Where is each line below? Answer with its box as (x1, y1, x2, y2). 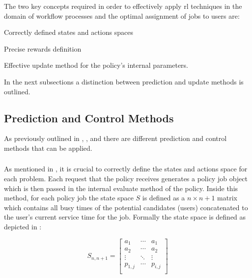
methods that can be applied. (4, 142, 92, 153)
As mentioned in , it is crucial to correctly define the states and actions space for (4, 164, 248, 174)
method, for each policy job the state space (4, 193, 134, 203)
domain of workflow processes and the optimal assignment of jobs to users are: (4, 10, 240, 21)
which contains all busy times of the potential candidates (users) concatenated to (4, 202, 248, 212)
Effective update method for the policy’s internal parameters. (4, 60, 189, 70)
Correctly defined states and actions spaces (4, 27, 133, 37)
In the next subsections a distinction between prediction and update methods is (4, 76, 244, 86)
